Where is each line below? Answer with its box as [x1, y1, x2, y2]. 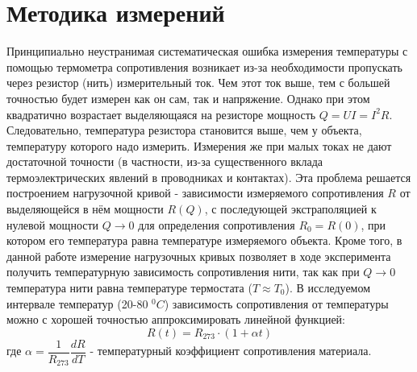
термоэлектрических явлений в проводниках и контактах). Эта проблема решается [6, 168, 411, 185]
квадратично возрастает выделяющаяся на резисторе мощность [6, 105, 316, 122]
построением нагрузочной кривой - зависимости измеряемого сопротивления [6, 184, 384, 201]
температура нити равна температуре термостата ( [6, 279, 252, 296]
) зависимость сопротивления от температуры [164, 295, 389, 312]
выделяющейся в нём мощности [6, 200, 164, 217]
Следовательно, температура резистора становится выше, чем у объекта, [6, 122, 362, 138]
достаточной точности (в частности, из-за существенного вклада [6, 153, 323, 170]
